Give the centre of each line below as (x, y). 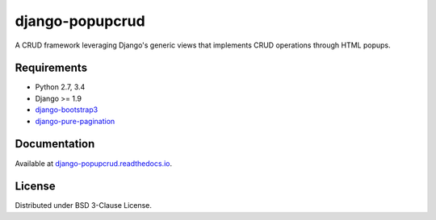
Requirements (51, 68)
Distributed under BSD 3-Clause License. (84, 205)
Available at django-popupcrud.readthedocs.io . (94, 163)
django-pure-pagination (75, 121)
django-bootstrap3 (67, 110)
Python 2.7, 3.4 (60, 87)
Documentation (55, 144)
